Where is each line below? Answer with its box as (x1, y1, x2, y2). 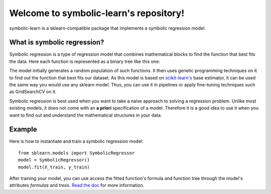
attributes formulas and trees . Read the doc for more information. (9, 182, 145, 188)
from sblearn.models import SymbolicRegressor (18, 150, 135, 156)
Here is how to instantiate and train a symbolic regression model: (9, 138, 144, 144)
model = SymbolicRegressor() (18, 157, 90, 163)
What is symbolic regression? (9, 38, 104, 47)
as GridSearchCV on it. (9, 88, 57, 95)
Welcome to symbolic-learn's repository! (9, 8, 185, 19)
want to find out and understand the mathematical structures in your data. (9, 112, 162, 118)
